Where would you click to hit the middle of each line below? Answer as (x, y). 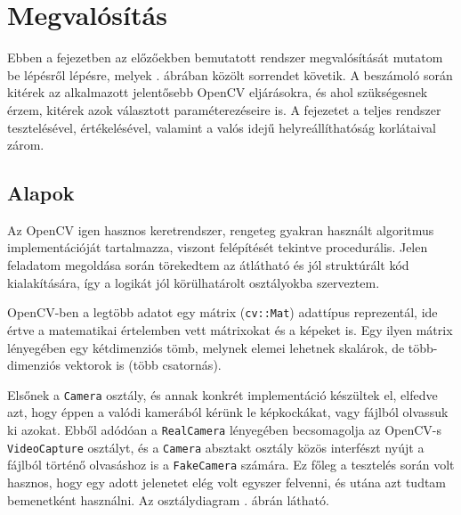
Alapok (41, 193)
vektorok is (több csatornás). (143, 365)
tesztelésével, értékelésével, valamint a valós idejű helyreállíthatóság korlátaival (222, 127)
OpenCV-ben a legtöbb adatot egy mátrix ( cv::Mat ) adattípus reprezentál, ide (222, 312)
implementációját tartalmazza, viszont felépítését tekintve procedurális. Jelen (218, 247)
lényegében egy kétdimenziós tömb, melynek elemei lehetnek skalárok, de (206, 347)
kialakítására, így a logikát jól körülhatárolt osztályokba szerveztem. (194, 282)
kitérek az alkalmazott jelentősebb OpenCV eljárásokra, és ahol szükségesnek (218, 92)
